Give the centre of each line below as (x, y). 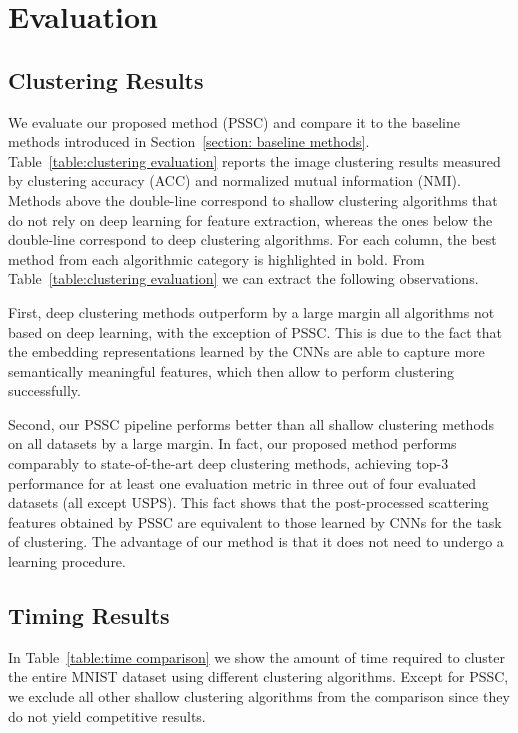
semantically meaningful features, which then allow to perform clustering (231, 370)
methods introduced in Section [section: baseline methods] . (189, 141)
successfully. (44, 390)
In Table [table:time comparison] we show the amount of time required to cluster (256, 656)
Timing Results (89, 615)
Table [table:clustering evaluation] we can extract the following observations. (243, 278)
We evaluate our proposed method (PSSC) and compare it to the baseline (234, 121)
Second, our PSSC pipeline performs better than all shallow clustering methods (251, 423)
